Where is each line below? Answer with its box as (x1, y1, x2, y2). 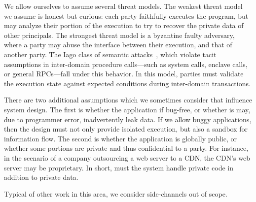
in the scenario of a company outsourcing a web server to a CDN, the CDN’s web (4, 152, 250, 163)
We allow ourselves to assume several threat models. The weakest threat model (4, 1, 243, 11)
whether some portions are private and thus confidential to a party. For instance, (4, 143, 249, 153)
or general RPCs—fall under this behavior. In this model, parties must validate (4, 68, 244, 79)
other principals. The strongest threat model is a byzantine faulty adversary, (4, 30, 235, 40)
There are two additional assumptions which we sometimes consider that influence (4, 95, 252, 105)
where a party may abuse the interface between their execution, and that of (4, 39, 232, 50)
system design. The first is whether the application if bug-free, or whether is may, (4, 104, 251, 114)
